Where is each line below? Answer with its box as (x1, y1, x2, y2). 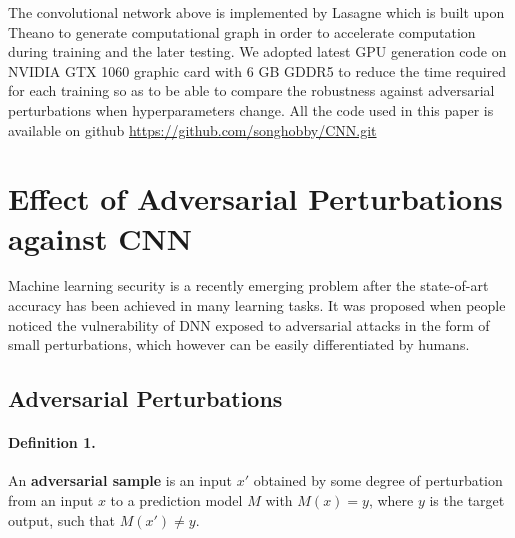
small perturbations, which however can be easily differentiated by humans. (8, 334, 470, 355)
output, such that (8, 509, 116, 530)
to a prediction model (110, 490, 243, 511)
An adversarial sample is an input (8, 470, 232, 491)
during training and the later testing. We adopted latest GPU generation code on (8, 41, 507, 62)
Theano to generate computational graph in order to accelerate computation (8, 21, 476, 42)
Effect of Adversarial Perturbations (8, 178, 503, 219)
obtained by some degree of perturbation (253, 470, 503, 491)
